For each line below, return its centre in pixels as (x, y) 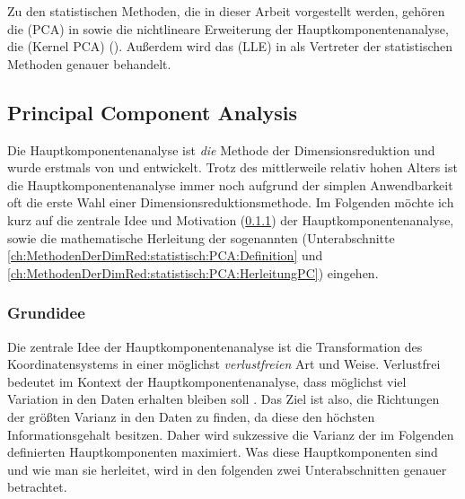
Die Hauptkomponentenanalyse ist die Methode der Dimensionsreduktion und (221, 149)
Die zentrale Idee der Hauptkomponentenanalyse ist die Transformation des (215, 346)
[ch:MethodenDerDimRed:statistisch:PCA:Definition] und (165, 255)
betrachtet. (37, 487)
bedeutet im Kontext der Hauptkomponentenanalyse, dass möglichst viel (207, 381)
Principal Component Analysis (152, 112)
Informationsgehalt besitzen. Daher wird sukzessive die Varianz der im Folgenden (231, 434)
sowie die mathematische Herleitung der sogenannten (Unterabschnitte (201, 237)
